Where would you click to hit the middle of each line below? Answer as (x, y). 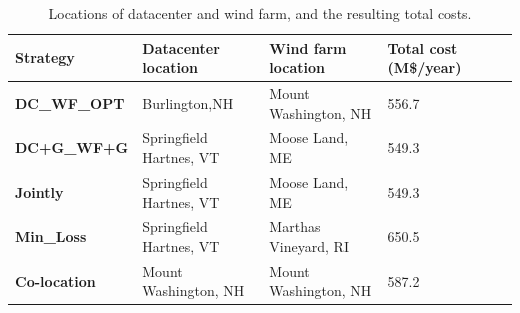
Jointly (39, 191)
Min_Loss (51, 236)
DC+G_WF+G (72, 147)
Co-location (55, 280)
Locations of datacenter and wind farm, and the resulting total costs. (260, 13)
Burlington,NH (188, 102)
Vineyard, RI (309, 245)
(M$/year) (424, 67)
